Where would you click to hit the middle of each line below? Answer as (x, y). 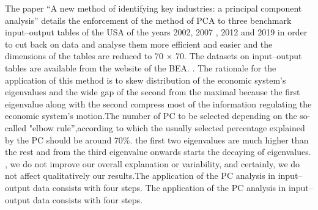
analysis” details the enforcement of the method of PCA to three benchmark (148, 20)
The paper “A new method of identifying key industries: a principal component (153, 8)
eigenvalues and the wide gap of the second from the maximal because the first (153, 92)
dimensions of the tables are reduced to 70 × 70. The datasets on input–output (153, 56)
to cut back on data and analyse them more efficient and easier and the (139, 44)
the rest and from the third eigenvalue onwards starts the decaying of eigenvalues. (158, 152)
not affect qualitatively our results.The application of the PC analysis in (140, 176)
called (16, 127)
